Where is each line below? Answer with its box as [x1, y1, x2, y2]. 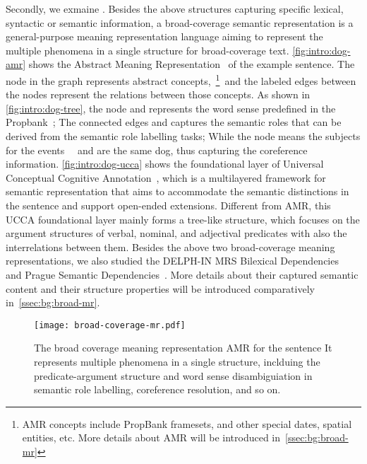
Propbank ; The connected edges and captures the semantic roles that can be [6, 115, 342, 129]
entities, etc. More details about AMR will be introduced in [22, 430, 281, 445]
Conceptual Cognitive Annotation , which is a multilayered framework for [6, 170, 326, 185]
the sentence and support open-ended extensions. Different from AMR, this [6, 197, 331, 212]
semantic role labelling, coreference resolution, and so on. [34, 382, 281, 397]
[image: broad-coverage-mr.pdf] [34, 320, 186, 330]
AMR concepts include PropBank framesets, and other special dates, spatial [22, 416, 352, 431]
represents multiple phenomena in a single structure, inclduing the [34, 354, 320, 369]
